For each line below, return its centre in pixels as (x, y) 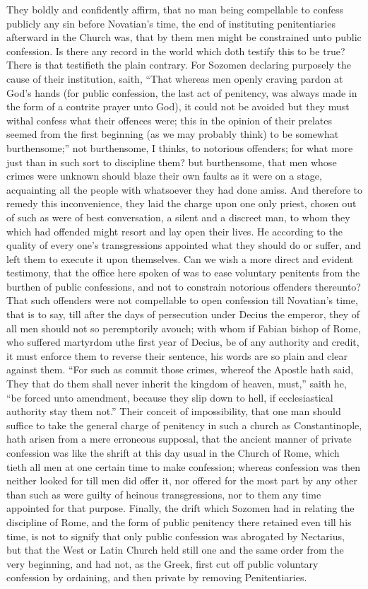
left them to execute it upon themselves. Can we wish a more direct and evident (180, 258)
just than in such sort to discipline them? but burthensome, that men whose (172, 162)
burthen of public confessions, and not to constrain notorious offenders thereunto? (184, 286)
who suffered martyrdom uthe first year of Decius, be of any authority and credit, (183, 342)
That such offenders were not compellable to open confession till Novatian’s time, (182, 300)
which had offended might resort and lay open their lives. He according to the (174, 231)
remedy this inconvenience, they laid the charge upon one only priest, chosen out (182, 203)
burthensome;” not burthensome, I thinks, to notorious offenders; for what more (180, 147)
